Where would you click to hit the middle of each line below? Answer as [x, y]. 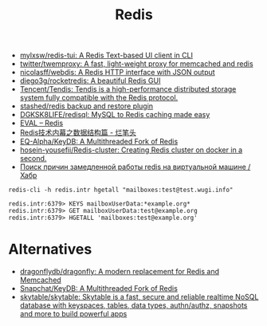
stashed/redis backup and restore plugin [86, 106]
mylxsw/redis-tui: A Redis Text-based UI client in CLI [106, 55]
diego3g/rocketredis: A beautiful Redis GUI [90, 81]
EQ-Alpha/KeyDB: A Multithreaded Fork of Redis [99, 142]
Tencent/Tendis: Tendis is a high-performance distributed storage [128, 89]
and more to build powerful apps [73, 314]
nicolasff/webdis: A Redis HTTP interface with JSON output [117, 73]
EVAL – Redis [41, 123]
